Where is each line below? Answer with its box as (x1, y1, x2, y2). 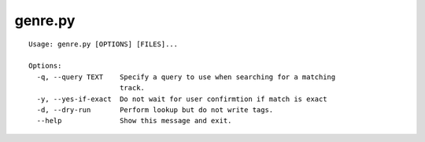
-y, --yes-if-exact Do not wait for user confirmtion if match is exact (36, 94, 327, 104)
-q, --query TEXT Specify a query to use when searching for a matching (36, 72, 336, 82)
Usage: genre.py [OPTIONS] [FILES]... (28, 39, 179, 49)
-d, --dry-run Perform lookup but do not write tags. (36, 105, 274, 114)
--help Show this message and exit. (36, 116, 232, 126)
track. (119, 83, 146, 93)
